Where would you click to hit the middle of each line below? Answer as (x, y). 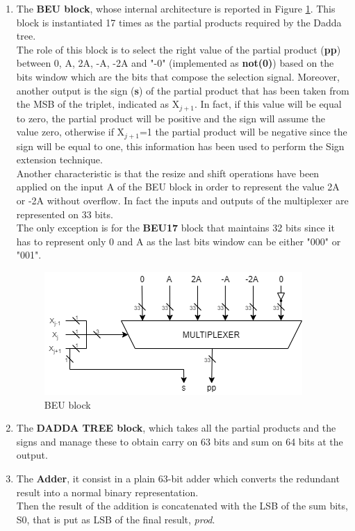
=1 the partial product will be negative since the (243, 132)
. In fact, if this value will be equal (268, 104)
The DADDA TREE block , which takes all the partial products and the (176, 428)
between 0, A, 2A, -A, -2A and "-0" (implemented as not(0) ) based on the (175, 63)
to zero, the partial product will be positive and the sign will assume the (171, 118)
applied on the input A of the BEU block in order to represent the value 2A (178, 187)
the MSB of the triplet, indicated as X (98, 104)
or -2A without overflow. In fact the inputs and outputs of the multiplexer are (182, 201)
